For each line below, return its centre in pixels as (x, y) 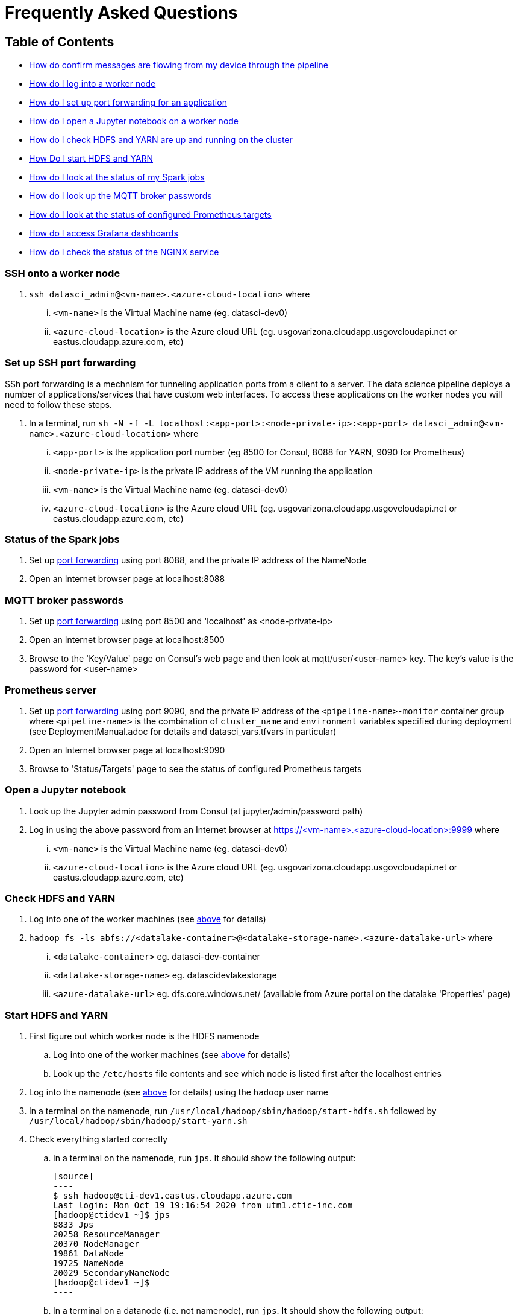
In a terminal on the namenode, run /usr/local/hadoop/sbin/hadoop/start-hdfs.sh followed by (233, 1111)
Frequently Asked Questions (121, 13)
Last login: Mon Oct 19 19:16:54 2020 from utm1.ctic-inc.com (203, 1206)
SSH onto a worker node (63, 273)
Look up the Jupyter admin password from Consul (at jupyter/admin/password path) (196, 811)
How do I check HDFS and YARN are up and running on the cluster (161, 140)
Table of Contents (60, 42)
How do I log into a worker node (92, 84)
